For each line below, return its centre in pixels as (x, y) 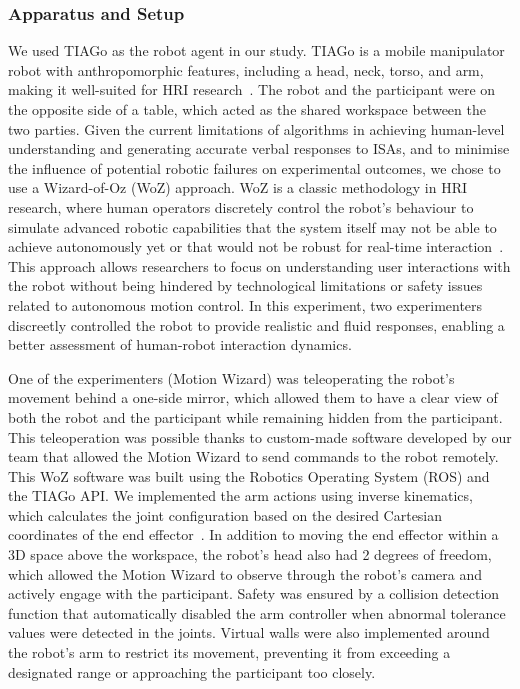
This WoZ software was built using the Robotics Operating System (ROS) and (249, 475)
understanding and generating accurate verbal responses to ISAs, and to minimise (259, 148)
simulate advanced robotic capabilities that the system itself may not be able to (252, 226)
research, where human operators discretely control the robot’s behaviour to (241, 206)
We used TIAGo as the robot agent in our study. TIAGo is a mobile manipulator (256, 50)
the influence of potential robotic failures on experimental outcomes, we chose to (254, 167)
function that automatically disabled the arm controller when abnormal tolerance (257, 612)
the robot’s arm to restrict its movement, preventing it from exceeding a (229, 652)
